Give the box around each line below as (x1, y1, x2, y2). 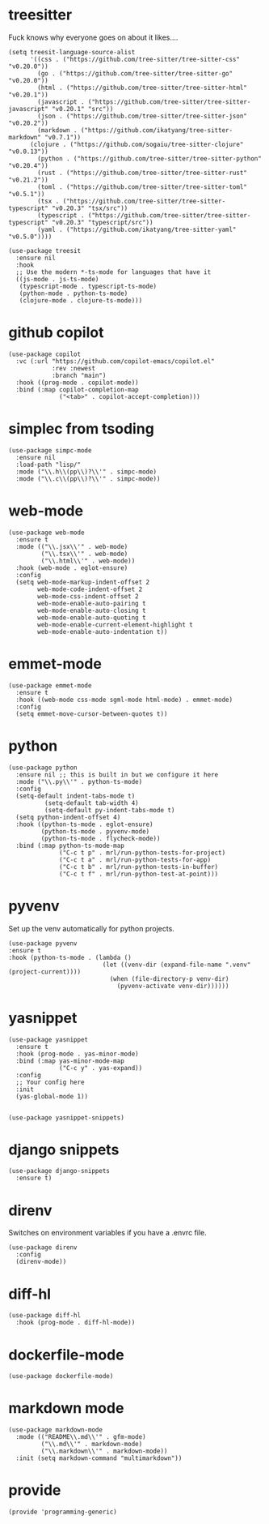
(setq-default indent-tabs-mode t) (15, 792, 136, 800)
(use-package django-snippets (8, 1167, 111, 1175)
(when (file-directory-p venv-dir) (109, 974, 229, 982)
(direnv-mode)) (15, 1258, 67, 1266)
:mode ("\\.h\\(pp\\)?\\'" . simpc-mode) (15, 468, 158, 476)
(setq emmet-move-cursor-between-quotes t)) (15, 709, 168, 718)
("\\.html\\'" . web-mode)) (40, 557, 136, 565)
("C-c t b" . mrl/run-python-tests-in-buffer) (59, 863, 219, 871)
